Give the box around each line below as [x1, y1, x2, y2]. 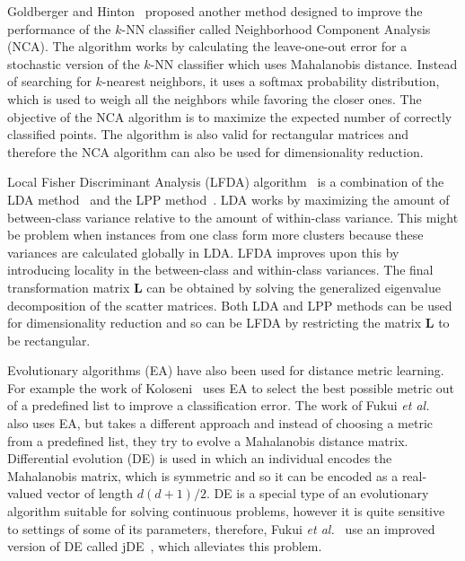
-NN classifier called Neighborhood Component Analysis [121, 19, 431, 38]
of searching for [7, 72, 92, 91]
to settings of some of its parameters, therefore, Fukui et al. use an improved [7, 519, 435, 538]
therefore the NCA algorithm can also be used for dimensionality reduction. [7, 142, 424, 161]
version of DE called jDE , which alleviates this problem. [7, 537, 322, 556]
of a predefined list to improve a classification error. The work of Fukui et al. [7, 396, 430, 415]
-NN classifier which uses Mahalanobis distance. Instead [150, 54, 458, 73]
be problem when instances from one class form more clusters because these [7, 225, 424, 244]
